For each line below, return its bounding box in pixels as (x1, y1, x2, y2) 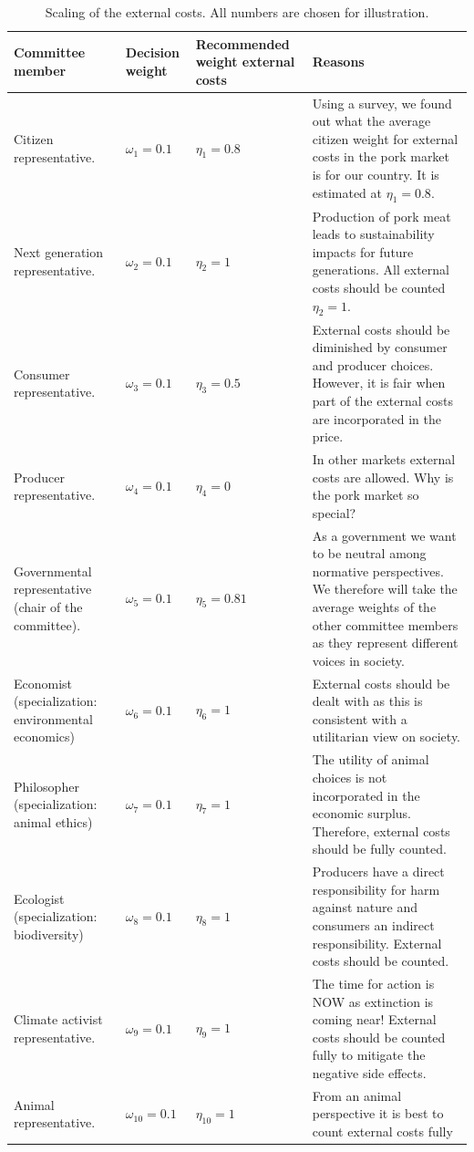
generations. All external (312, 260, 449, 279)
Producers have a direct (312, 862, 445, 881)
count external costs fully (312, 1121, 453, 1140)
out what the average (312, 111, 431, 130)
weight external (195, 52, 295, 71)
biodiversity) (14, 924, 84, 943)
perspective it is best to (312, 1104, 444, 1123)
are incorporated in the (312, 409, 442, 428)
